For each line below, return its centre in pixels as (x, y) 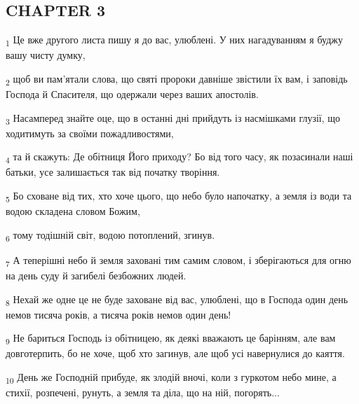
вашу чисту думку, (46, 55)
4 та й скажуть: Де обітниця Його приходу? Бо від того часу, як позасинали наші (179, 158)
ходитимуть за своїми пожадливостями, (90, 133)
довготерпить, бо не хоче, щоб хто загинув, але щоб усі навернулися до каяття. (175, 353)
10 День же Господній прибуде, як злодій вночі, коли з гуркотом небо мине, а (171, 378)
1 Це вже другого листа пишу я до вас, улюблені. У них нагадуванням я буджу (174, 40)
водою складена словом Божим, (73, 211)
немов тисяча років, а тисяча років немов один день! (118, 314)
